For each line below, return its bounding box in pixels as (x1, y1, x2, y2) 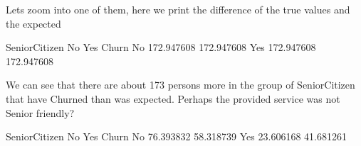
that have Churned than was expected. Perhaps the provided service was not (6, 91, 340, 106)
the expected (6, 16, 61, 30)
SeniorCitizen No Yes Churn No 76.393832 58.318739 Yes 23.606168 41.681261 (6, 129, 347, 144)
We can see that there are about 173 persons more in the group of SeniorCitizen (6, 77, 355, 92)
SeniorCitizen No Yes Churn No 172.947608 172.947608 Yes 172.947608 (6, 40, 316, 55)
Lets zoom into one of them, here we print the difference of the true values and (6, 2, 350, 16)
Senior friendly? (6, 105, 75, 120)
